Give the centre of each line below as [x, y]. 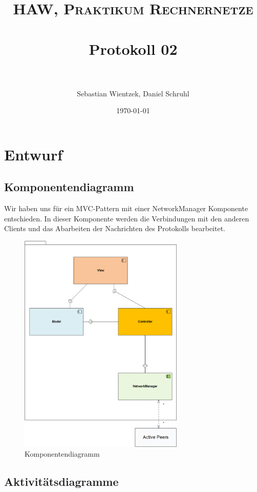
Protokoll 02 [133, 48]
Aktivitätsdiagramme [61, 481]
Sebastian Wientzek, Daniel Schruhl [133, 93]
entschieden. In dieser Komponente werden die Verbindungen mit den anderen [127, 218]
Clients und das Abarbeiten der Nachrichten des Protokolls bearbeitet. [115, 228]
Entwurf [34, 154]
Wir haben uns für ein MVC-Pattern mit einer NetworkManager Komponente [126, 208]
